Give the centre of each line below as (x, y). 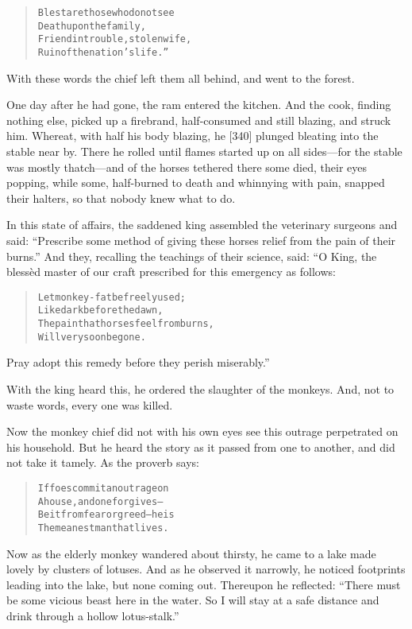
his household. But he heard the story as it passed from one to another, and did (201, 447)
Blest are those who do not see (106, 13)
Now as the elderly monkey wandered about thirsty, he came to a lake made (191, 553)
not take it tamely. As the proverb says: (103, 462)
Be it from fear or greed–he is (106, 515)
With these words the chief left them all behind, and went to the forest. (181, 78)
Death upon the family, (92, 26)
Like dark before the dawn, (100, 311)
